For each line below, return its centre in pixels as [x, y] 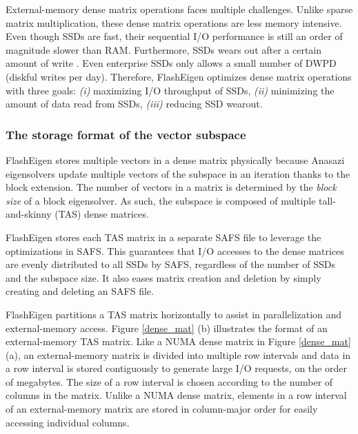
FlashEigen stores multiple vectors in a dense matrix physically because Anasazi [175, 159]
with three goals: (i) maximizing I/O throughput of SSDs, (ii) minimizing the [170, 90]
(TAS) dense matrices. [102, 214]
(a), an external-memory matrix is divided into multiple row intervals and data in [178, 354]
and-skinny [29, 214]
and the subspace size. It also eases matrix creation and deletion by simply [163, 277]
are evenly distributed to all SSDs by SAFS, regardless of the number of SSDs [170, 264]
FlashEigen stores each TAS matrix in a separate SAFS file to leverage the [163, 237]
